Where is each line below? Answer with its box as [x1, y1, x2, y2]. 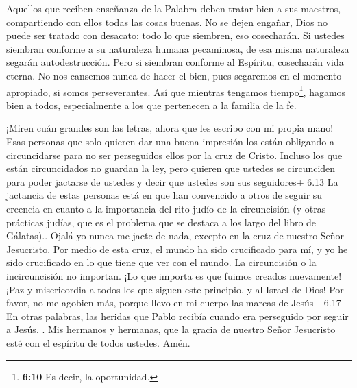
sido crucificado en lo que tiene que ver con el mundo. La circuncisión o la [6, 255, 317, 269]
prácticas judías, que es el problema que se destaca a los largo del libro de [6, 215, 317, 229]
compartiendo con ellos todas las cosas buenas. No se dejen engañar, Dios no [6, 14, 328, 29]
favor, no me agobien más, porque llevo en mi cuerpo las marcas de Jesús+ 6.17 [6, 295, 341, 310]
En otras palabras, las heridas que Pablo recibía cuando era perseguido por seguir [6, 308, 349, 323]
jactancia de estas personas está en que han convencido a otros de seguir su [6, 188, 323, 202]
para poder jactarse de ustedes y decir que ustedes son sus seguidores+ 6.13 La [6, 174, 338, 189]
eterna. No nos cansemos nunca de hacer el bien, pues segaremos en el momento [6, 68, 342, 82]
